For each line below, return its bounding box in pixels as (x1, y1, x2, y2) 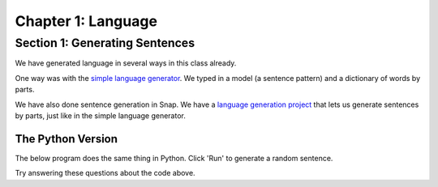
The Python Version (15, 132, 118, 146)
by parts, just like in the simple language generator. (15, 110, 186, 121)
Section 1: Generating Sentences (15, 36, 195, 50)
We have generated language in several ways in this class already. (15, 58, 237, 68)
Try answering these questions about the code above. (15, 168, 195, 178)
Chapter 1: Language (15, 12, 158, 30)
